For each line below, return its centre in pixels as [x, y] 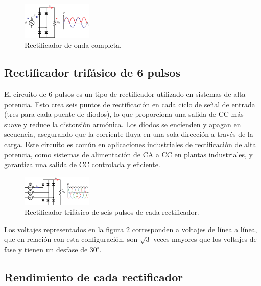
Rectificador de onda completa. [73, 45]
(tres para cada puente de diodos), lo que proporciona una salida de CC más [124, 114]
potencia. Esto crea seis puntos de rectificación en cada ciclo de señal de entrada [130, 104]
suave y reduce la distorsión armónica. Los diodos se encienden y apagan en [123, 124]
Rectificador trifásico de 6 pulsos [92, 73]
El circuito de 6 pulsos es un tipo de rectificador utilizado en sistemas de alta [125, 94]
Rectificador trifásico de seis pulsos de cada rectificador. [112, 212]
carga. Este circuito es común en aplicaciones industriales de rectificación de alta [130, 144]
